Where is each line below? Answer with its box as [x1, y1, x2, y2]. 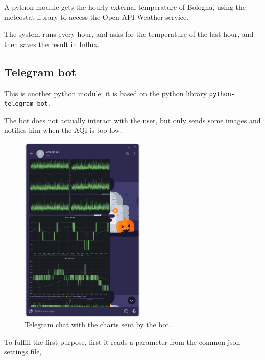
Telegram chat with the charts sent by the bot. [25, 319, 171, 330]
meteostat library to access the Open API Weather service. [4, 11, 189, 22]
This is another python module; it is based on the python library [4, 87, 207, 98]
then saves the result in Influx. [4, 38, 100, 49]
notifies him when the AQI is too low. [4, 125, 122, 136]
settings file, [4, 346, 42, 357]
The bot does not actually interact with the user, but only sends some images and [4, 115, 261, 125]
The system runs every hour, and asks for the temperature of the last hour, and [4, 29, 254, 39]
